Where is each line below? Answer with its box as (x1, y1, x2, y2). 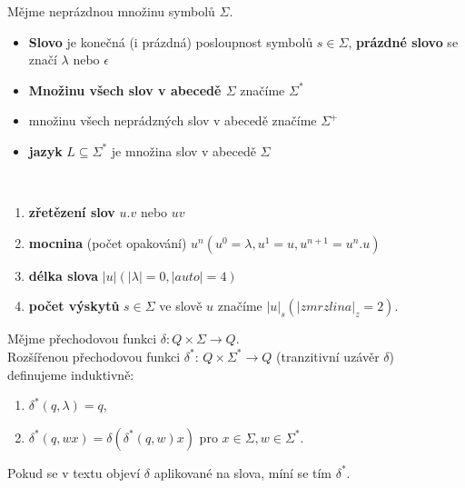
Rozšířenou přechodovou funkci (7, 346, 181, 365)
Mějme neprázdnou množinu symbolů (7, 2, 215, 20)
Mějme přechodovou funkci (7, 329, 157, 348)
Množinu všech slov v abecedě (28, 80, 222, 99)
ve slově (159, 296, 203, 315)
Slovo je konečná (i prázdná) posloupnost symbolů (28, 32, 313, 51)
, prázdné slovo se (348, 32, 459, 51)
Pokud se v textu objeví (7, 463, 141, 482)
